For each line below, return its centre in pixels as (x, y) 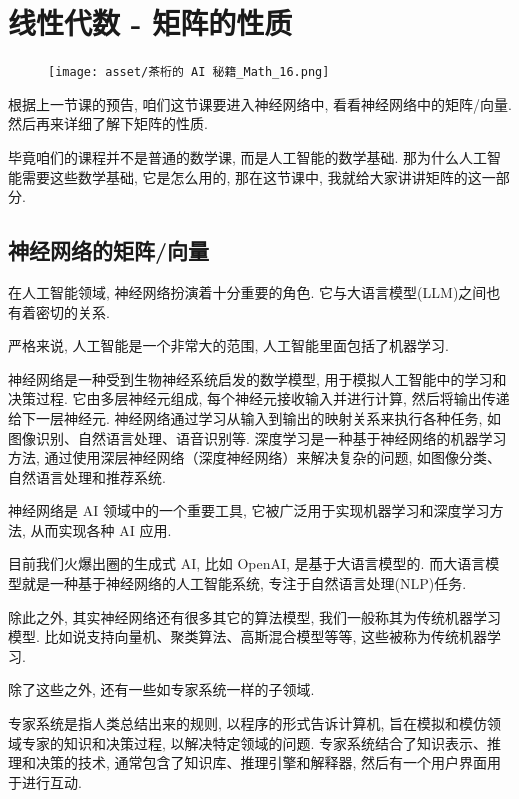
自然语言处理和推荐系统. (87, 476)
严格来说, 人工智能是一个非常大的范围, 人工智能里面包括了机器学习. (228, 345)
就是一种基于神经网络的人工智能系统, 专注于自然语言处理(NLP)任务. (244, 583)
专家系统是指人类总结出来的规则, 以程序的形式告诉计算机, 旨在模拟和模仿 (248, 723)
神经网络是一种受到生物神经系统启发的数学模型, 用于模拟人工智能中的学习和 (257, 378)
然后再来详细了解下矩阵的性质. (108, 123)
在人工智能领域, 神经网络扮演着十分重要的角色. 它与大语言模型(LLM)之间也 (254, 291)
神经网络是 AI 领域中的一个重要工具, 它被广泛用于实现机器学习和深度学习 (249, 510)
